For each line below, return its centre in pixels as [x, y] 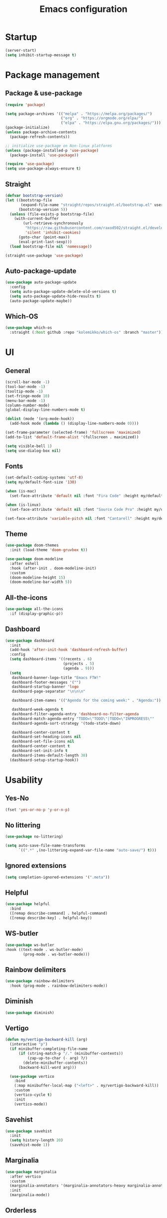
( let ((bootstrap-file [29, 200]
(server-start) [21, 50]
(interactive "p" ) [29, 1044]
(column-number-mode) [28, 405]
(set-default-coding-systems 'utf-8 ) [44, 478]
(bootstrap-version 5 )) [43, 209]
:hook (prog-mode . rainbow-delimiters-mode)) [59, 986]
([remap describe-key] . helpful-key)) [51, 918]
